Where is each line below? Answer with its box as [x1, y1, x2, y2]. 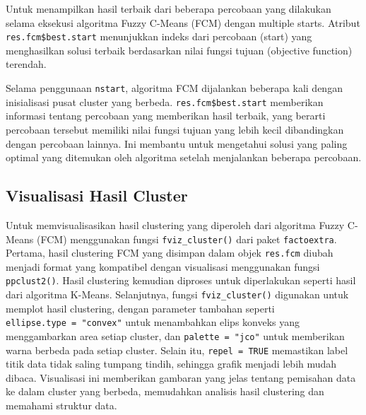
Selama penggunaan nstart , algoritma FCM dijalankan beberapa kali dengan [6, 81, 343, 95]
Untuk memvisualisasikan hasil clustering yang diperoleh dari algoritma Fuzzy [6, 217, 345, 232]
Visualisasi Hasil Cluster [6, 185, 188, 206]
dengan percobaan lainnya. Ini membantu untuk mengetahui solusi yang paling [6, 136, 348, 151]
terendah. [6, 57, 47, 71]
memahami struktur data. [6, 398, 117, 413]
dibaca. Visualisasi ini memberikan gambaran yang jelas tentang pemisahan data [6, 370, 356, 385]
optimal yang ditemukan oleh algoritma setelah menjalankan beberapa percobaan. [6, 150, 362, 165]
